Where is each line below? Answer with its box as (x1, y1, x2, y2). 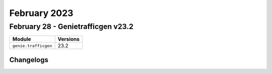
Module (12, 35, 31, 42)
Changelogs (9, 55, 49, 64)
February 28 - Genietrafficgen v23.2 (9, 22, 133, 31)
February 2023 (9, 7, 74, 18)
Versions (57, 35, 80, 42)
